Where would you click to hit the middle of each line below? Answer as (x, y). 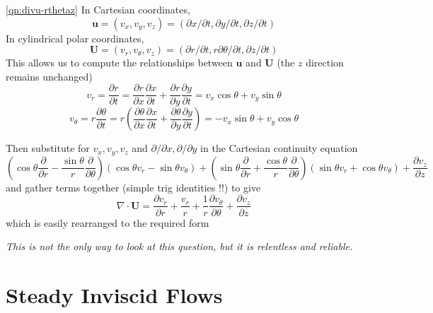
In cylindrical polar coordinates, (75, 38)
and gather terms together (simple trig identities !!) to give (133, 187)
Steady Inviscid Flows (114, 294)
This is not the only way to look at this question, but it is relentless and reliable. (179, 246)
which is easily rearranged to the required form (108, 222)
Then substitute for (48, 148)
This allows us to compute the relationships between (119, 63)
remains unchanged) (49, 76)
